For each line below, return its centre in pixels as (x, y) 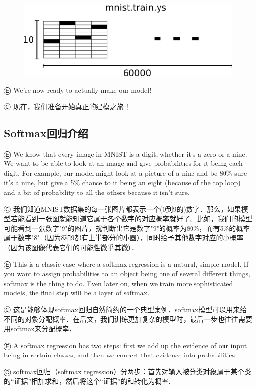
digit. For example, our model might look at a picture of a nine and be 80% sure (126, 173)
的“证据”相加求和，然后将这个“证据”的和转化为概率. (87, 381)
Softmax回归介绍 (46, 133)
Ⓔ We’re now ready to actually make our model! (78, 90)
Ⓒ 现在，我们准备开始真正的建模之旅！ (67, 106)
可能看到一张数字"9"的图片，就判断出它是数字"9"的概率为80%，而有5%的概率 (127, 228)
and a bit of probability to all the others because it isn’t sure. (97, 192)
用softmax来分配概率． (40, 329)
